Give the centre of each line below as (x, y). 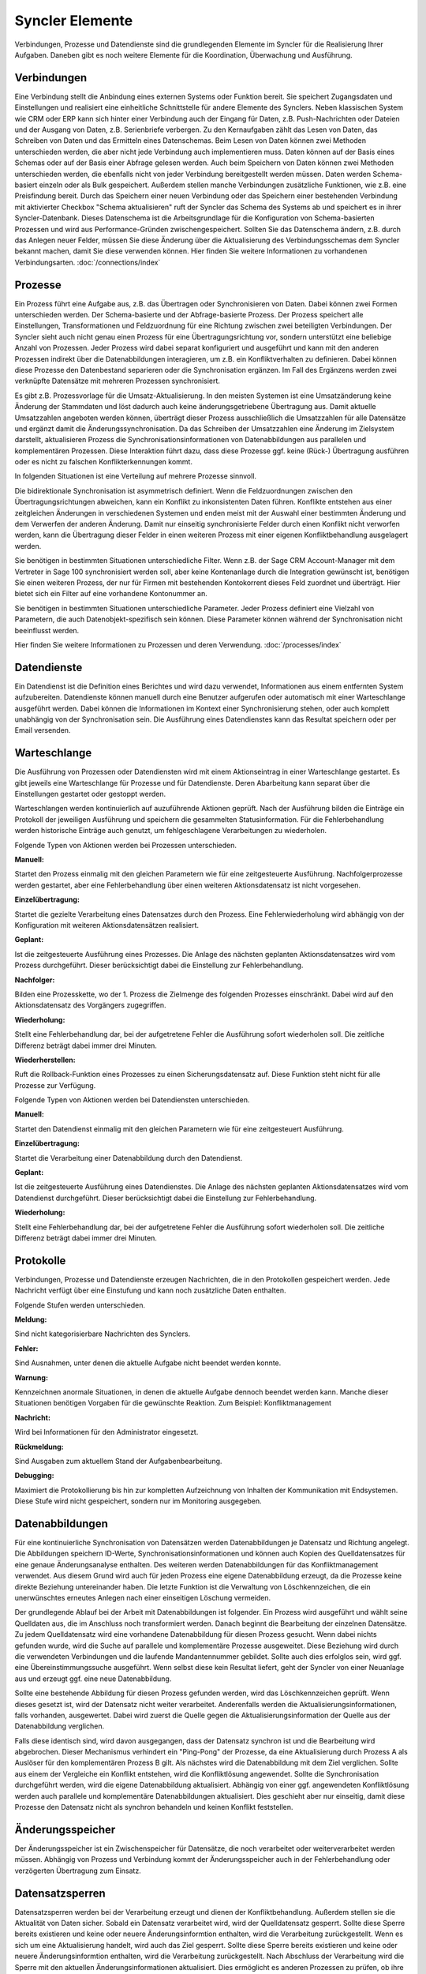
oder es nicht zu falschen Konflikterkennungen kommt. (104, 462)
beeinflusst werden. (47, 630)
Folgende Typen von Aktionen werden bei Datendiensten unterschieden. (132, 1100)
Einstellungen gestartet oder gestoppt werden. (90, 794)
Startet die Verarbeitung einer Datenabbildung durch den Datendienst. (129, 1158)
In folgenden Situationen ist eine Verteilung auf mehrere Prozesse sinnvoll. (135, 476)
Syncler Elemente (74, 21)
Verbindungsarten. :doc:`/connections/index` (88, 262)
